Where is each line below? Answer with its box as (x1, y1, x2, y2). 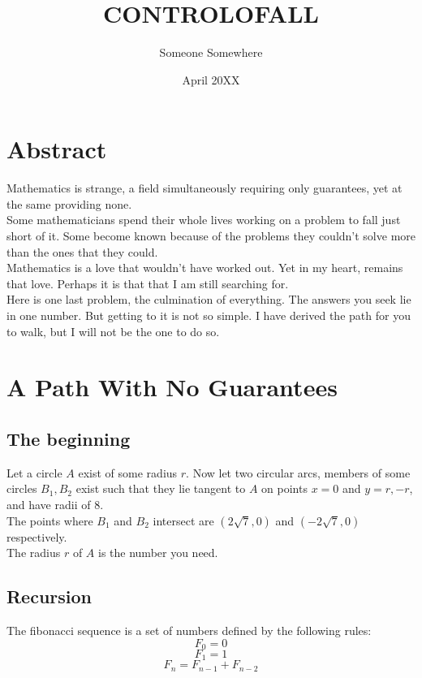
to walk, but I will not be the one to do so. (6, 322, 220, 339)
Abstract (6, 132, 107, 166)
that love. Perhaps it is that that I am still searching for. (6, 274, 289, 291)
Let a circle (6, 464, 62, 481)
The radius (6, 544, 61, 561)
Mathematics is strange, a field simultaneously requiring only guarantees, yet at (6, 179, 403, 196)
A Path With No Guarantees (6, 370, 338, 404)
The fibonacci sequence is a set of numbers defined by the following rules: (6, 621, 372, 638)
